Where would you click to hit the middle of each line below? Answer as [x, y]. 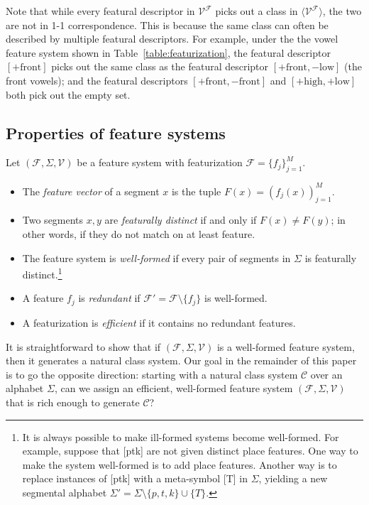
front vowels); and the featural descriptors [97, 80]
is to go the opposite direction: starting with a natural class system [152, 374]
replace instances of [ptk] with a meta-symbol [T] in [135, 478]
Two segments [53, 220]
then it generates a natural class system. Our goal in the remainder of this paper [181, 360]
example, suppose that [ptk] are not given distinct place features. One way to [190, 451]
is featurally [331, 257]
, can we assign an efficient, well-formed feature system [174, 388]
